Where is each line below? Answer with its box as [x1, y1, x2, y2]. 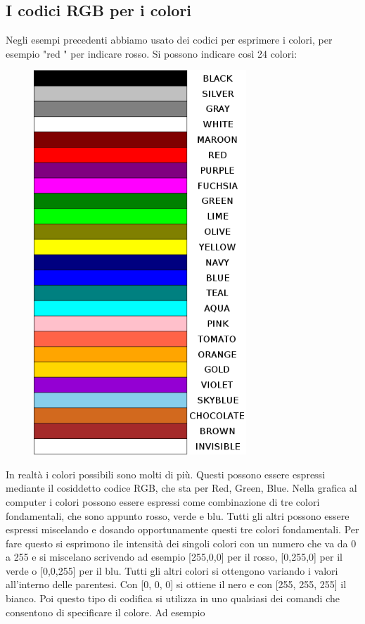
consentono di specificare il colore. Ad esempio [6, 604, 205, 619]
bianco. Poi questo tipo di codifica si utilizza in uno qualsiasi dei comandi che [6, 591, 340, 606]
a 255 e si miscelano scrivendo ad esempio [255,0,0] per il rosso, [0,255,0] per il [6, 549, 342, 564]
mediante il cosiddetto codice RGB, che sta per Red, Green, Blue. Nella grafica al [6, 480, 357, 495]
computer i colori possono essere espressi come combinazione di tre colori [6, 494, 320, 509]
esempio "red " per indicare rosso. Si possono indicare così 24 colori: [6, 46, 297, 61]
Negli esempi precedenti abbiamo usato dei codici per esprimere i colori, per [6, 32, 333, 47]
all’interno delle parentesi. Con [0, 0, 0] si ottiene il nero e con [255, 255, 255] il [6, 577, 347, 592]
